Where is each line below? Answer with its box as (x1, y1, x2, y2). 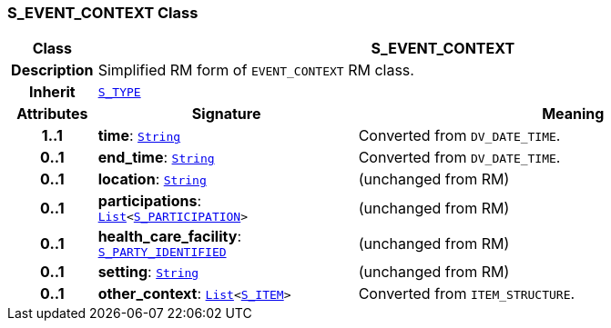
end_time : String (97, 148, 215, 167)
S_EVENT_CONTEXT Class (7, 4, 199, 22)
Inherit (28, 83, 76, 102)
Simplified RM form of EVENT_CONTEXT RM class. (97, 61, 414, 80)
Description (11, 61, 94, 80)
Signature (191, 104, 261, 124)
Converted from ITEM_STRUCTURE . (358, 284, 575, 303)
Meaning (542, 104, 605, 124)
